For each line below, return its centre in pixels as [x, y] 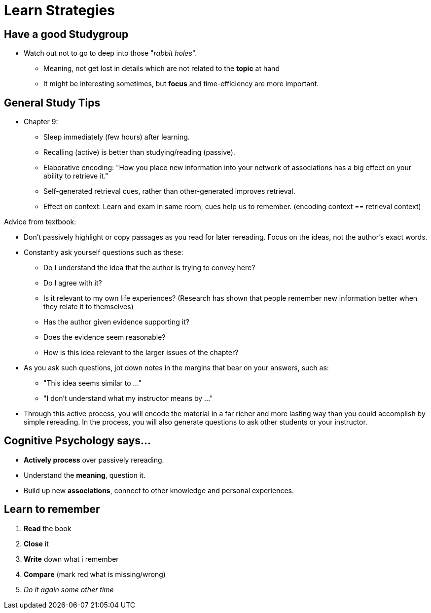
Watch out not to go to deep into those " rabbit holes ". [110, 53]
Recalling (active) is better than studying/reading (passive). [139, 152]
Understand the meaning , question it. [85, 475]
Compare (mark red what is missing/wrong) [95, 574]
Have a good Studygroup [66, 34]
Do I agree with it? [73, 283]
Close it [36, 543]
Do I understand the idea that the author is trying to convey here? [149, 268]
